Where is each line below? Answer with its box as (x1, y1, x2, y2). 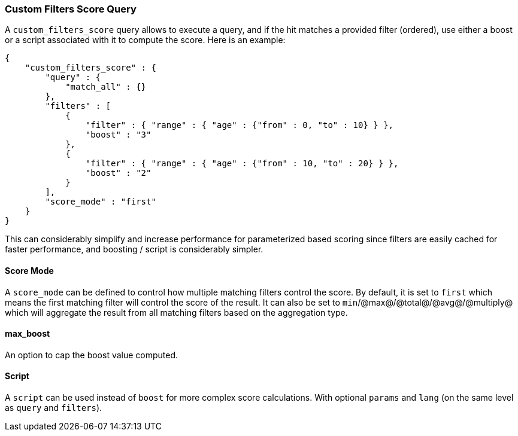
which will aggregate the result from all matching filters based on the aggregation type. (5, 307, 348, 318)
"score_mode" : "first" (45, 197, 156, 207)
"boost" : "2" (85, 168, 152, 178)
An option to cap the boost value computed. (5, 349, 178, 360)
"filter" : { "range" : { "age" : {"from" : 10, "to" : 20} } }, (85, 158, 399, 169)
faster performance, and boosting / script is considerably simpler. (5, 244, 263, 255)
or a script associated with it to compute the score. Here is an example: (5, 35, 286, 45)
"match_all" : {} (65, 82, 147, 92)
